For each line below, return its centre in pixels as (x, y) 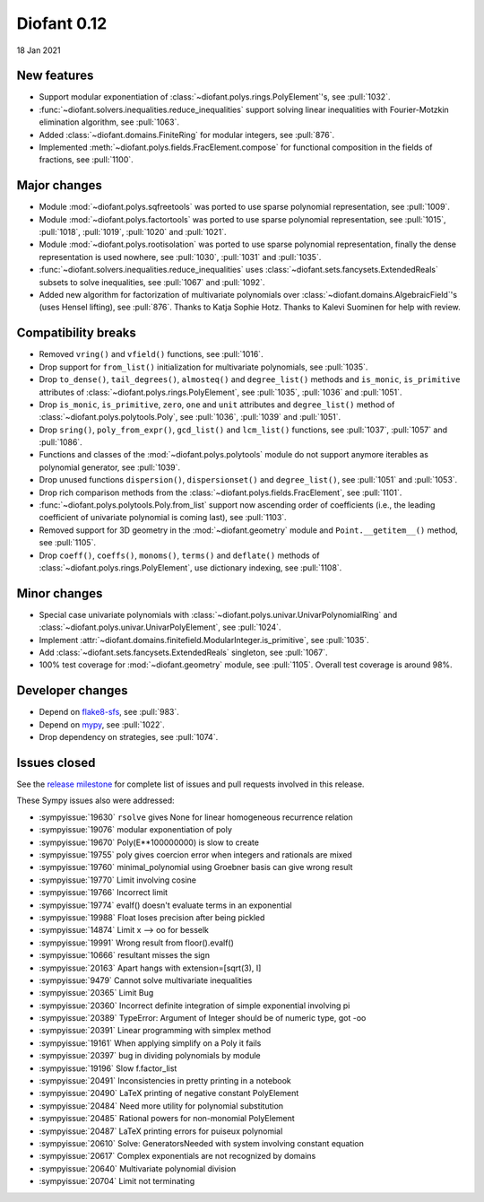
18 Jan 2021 (39, 50)
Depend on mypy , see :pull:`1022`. (102, 724)
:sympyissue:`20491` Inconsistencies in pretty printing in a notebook (165, 1081)
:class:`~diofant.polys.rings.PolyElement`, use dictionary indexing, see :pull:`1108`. (190, 567)
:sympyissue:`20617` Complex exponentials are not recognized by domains (177, 1156)
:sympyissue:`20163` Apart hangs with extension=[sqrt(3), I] (150, 968)
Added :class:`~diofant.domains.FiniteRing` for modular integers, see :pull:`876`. (187, 135)
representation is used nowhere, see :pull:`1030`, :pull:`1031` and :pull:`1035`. (180, 257)
